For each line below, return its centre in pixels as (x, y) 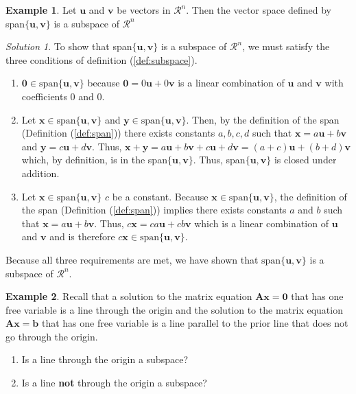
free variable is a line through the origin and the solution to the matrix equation (174, 309)
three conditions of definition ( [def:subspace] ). (102, 59)
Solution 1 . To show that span (69, 46)
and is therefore (82, 236)
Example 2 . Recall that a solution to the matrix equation (129, 296)
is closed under (305, 160)
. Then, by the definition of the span (263, 119)
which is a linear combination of (261, 223)
